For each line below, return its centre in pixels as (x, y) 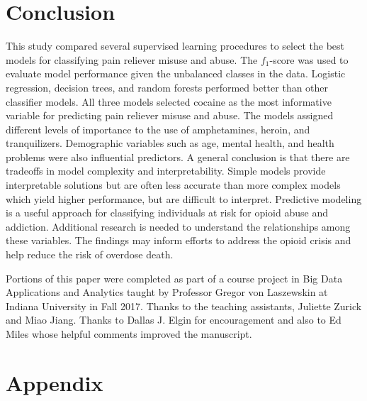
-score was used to (309, 59)
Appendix (55, 382)
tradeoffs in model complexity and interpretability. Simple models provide (166, 171)
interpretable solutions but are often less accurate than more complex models (173, 185)
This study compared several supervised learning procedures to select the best (175, 46)
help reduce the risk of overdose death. (90, 254)
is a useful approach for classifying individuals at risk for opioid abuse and (167, 213)
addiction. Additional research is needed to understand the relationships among (178, 226)
